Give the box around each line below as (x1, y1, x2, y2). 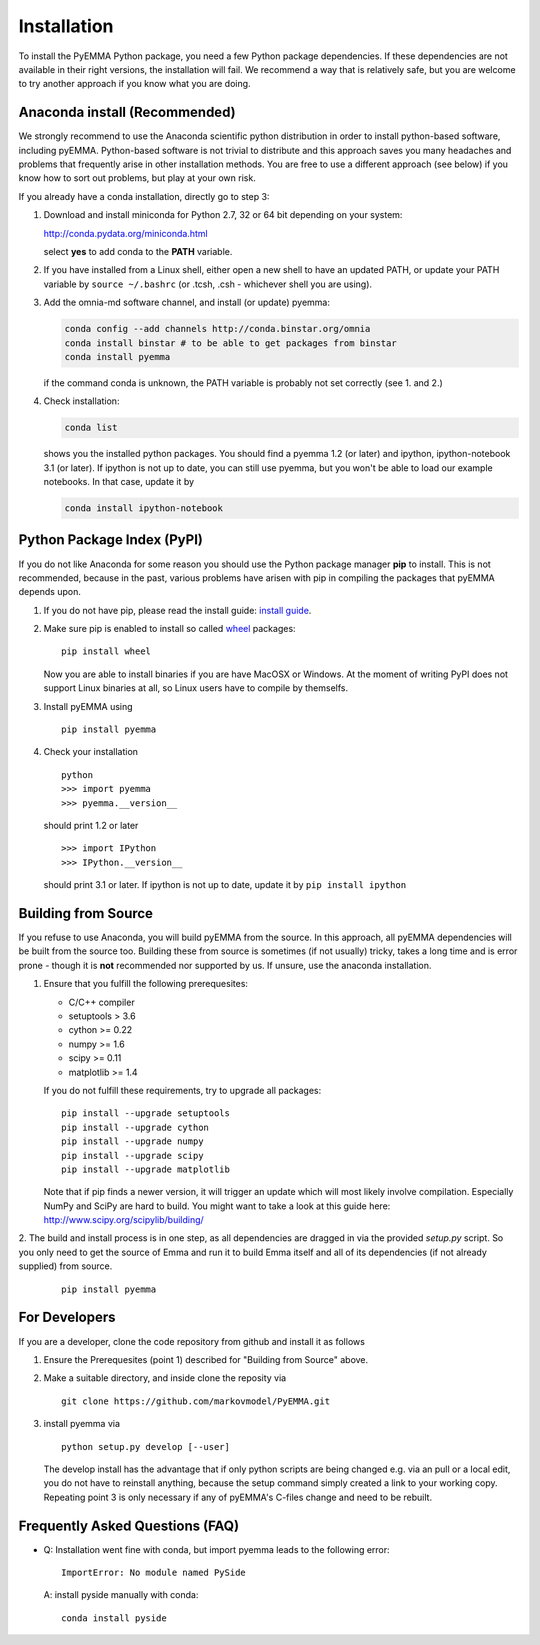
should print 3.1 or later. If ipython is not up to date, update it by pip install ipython (43, 879, 407, 891)
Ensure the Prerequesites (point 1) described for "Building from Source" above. (43, 1353, 369, 1365)
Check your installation (43, 746, 139, 758)
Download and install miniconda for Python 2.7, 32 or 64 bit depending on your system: (43, 209, 403, 221)
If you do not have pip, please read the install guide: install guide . (43, 604, 312, 616)
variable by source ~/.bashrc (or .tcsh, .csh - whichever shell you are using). (43, 278, 373, 290)
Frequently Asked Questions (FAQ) (18, 1517, 240, 1534)
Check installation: (43, 395, 120, 407)
